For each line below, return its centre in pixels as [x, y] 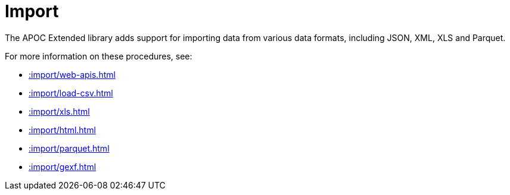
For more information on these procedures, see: [99, 56]
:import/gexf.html [63, 166]
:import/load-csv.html [71, 93]
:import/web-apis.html [72, 74]
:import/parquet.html [69, 148]
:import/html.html [62, 130]
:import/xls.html [59, 111]
